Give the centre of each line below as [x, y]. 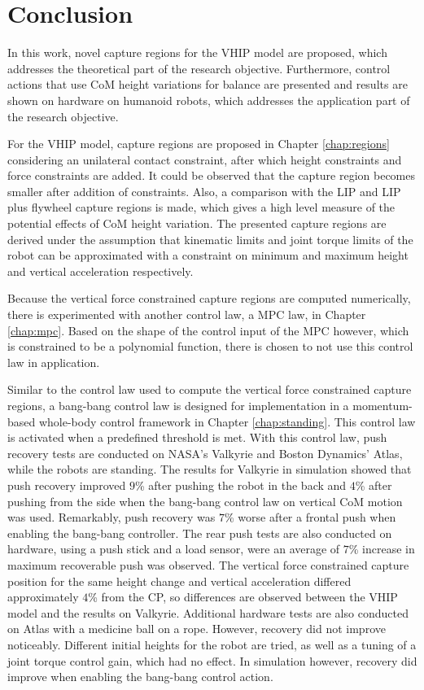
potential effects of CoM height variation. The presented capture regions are [197, 223]
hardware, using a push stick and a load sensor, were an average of [174, 549]
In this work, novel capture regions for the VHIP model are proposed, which [197, 52]
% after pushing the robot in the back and [240, 485]
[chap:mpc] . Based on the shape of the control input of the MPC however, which [208, 330]
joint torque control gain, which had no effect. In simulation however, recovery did [212, 660]
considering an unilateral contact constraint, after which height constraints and [205, 159]
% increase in [382, 549]
